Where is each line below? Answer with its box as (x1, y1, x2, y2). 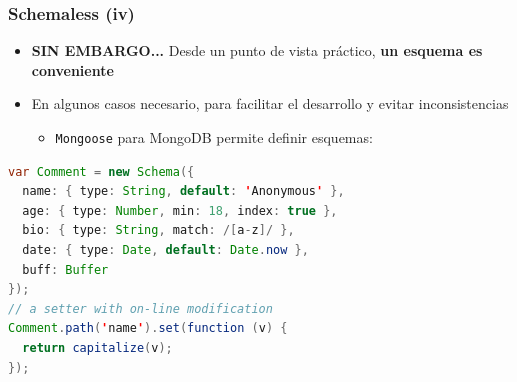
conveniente (31, 59, 114, 80)
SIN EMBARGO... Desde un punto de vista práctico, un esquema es (31, 40, 483, 61)
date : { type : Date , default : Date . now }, (22, 243, 309, 258)
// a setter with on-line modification (8, 301, 273, 316)
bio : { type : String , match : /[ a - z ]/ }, (22, 223, 295, 238)
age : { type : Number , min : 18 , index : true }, (22, 203, 338, 218)
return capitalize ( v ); (22, 341, 173, 355)
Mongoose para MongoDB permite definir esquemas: (55, 127, 373, 147)
